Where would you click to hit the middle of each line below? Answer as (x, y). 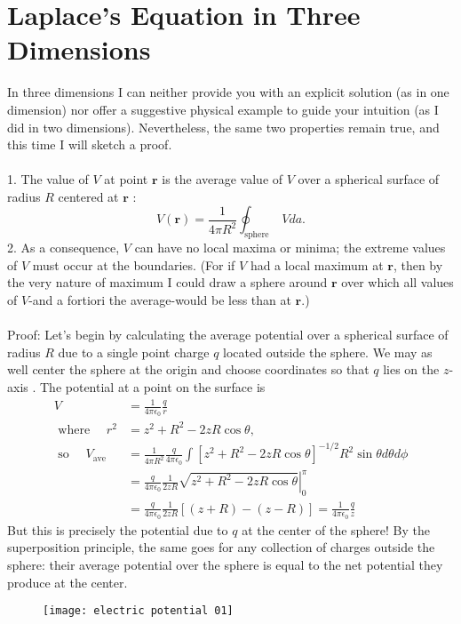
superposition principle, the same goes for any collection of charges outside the (221, 547)
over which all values (397, 282)
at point (126, 179)
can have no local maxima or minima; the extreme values (290, 248)
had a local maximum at (317, 264)
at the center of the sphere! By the (336, 529)
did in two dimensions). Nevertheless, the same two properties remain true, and (223, 127)
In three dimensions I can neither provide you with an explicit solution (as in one (228, 92)
